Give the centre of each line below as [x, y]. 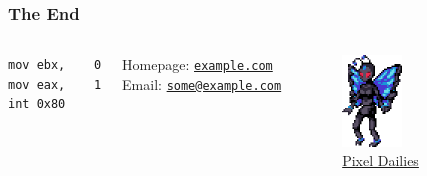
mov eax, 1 [55, 84]
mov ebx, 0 [55, 65]
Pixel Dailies [380, 160]
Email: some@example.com [202, 83]
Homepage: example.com [197, 64]
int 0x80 [37, 104]
